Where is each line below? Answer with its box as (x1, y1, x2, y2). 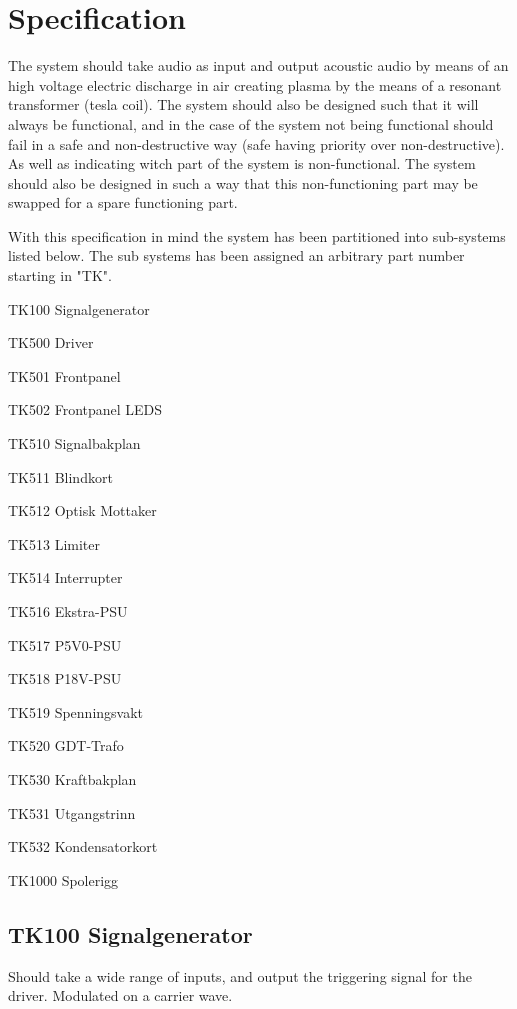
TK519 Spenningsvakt (8, 701, 144, 722)
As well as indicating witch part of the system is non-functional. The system (8, 153, 476, 174)
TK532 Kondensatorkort (8, 836, 158, 857)
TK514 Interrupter (8, 567, 123, 588)
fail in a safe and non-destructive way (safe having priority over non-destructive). (8, 133, 505, 154)
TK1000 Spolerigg (8, 869, 119, 890)
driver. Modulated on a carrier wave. (8, 985, 233, 1006)
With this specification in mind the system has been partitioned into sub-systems (8, 225, 506, 246)
